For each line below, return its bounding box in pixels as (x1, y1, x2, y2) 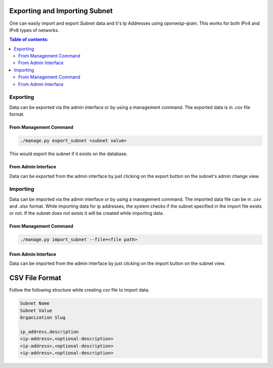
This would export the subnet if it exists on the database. (9, 151, 128, 157)
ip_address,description (20, 329, 79, 335)
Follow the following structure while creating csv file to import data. (9, 287, 150, 293)
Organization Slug (20, 315, 66, 320)
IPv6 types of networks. (9, 27, 59, 33)
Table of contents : (9, 36, 49, 42)
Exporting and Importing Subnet (9, 7, 113, 15)
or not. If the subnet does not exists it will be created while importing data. (9, 210, 164, 216)
